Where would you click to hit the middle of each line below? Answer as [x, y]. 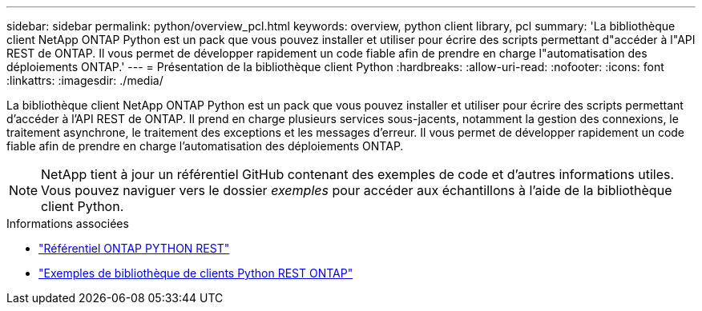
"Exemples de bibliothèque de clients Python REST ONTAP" [196, 273]
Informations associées [68, 223]
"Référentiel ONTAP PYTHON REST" [134, 248]
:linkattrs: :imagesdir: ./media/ [85, 80]
